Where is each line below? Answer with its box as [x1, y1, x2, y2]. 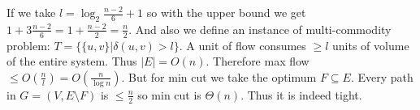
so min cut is [137, 86, 201, 103]
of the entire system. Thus [6, 53, 137, 70]
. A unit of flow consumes [179, 36, 306, 53]
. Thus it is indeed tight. [240, 86, 362, 103]
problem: [6, 36, 50, 53]
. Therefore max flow [206, 53, 310, 70]
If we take [6, 4, 56, 20]
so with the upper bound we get [146, 4, 306, 20]
